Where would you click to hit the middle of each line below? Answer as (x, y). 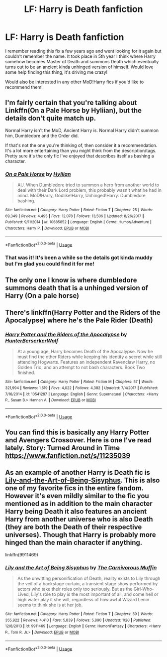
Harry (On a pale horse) (42, 296)
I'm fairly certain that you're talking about (71, 103)
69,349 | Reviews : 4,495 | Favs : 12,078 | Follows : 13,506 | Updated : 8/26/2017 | (75, 216)
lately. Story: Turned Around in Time (63, 448)
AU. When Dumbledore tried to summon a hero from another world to (88, 185)
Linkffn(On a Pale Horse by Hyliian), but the (74, 111)
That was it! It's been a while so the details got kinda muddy (79, 258)
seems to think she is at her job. (50, 605)
